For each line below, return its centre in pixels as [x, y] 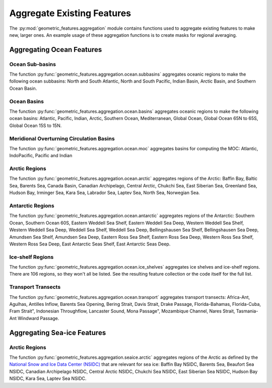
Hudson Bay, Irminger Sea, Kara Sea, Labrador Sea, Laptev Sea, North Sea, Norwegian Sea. [105, 193]
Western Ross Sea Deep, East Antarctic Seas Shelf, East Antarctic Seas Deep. [90, 244]
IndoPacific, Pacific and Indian [41, 156]
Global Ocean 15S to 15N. [36, 125]
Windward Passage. [39, 318]
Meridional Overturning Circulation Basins [62, 139]
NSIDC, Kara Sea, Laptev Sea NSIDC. [48, 378]
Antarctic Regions [32, 206]
